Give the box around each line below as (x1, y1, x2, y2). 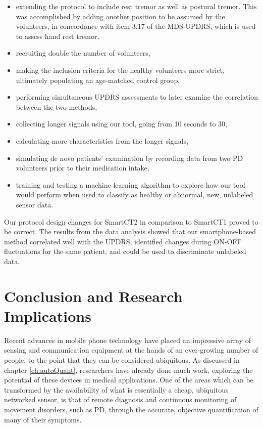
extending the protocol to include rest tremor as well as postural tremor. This (16, 1, 257, 11)
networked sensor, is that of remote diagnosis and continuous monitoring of (4, 394, 237, 405)
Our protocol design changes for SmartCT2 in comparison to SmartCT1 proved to (4, 216, 258, 227)
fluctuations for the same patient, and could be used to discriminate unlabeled (4, 246, 246, 256)
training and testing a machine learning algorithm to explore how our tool (16, 179, 245, 190)
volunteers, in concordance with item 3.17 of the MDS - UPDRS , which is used (16, 21, 256, 31)
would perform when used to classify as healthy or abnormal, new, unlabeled (16, 189, 253, 200)
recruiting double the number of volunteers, (16, 48, 150, 58)
